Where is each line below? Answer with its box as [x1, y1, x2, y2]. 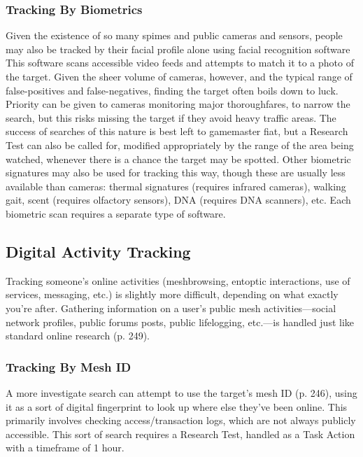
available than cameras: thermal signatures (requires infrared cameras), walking [6, 178, 346, 193]
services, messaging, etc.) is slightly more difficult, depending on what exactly [6, 287, 339, 302]
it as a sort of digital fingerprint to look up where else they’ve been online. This [6, 399, 348, 414]
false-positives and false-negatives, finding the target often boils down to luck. [6, 83, 339, 97]
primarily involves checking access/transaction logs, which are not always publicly [6, 413, 356, 428]
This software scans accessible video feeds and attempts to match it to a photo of [6, 55, 354, 70]
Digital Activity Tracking [6, 240, 191, 262]
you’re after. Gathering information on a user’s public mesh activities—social [6, 300, 336, 315]
